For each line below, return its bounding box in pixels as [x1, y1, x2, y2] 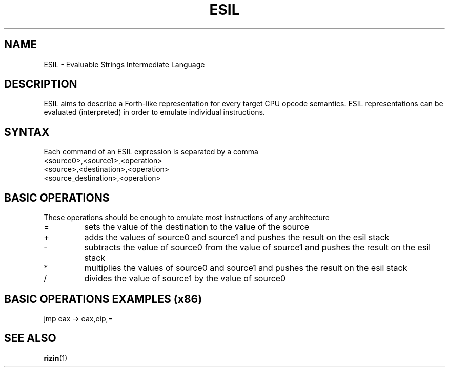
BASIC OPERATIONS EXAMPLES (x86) [4, 292, 202, 305]
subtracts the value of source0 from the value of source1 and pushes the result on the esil [84, 242, 431, 253]
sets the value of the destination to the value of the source [84, 222, 310, 232]
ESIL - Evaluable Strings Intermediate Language [44, 60, 205, 69]
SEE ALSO [4, 331, 56, 345]
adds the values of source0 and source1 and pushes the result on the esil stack [84, 232, 390, 243]
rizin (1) [44, 353, 68, 362]
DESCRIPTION [4, 77, 77, 91]
